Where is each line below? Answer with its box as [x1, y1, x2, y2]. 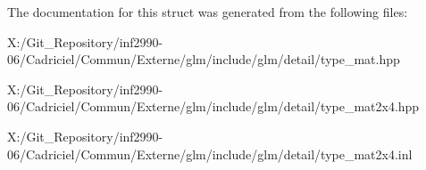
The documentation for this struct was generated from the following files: [7, 3, 408, 20]
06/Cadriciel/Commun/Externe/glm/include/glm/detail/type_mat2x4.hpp [7, 97, 420, 116]
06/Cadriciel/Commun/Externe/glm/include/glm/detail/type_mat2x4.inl [7, 144, 413, 163]
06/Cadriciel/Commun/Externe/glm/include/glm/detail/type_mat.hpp [7, 50, 400, 69]
